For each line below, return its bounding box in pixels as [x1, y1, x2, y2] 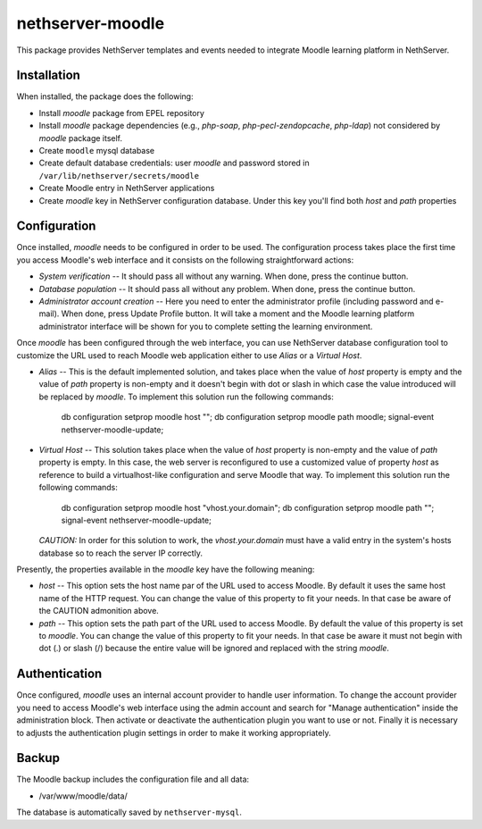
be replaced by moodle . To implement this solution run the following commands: [38, 391, 334, 402]
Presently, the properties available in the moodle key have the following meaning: [16, 564, 315, 575]
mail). [38, 308, 60, 319]
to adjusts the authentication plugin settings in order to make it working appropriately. [16, 727, 331, 738]
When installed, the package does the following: [16, 91, 194, 102]
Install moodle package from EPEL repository [38, 107, 205, 118]
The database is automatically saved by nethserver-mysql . [16, 807, 243, 817]
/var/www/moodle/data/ [38, 791, 129, 801]
